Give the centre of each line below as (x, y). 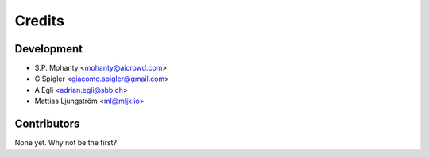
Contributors (47, 124)
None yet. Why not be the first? (66, 143)
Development (49, 49)
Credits (40, 21)
